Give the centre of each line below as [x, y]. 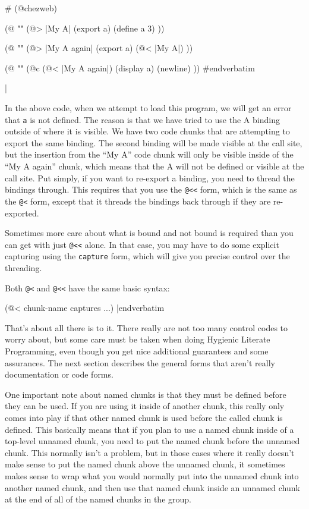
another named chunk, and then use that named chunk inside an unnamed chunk [152, 487]
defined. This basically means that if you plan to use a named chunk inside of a [149, 429]
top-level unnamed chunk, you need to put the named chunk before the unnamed [152, 441]
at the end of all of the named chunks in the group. [98, 499]
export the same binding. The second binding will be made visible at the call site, [154, 142]
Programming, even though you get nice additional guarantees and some [137, 351]
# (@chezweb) [31, 8]
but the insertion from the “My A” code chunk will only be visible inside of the [149, 154]
